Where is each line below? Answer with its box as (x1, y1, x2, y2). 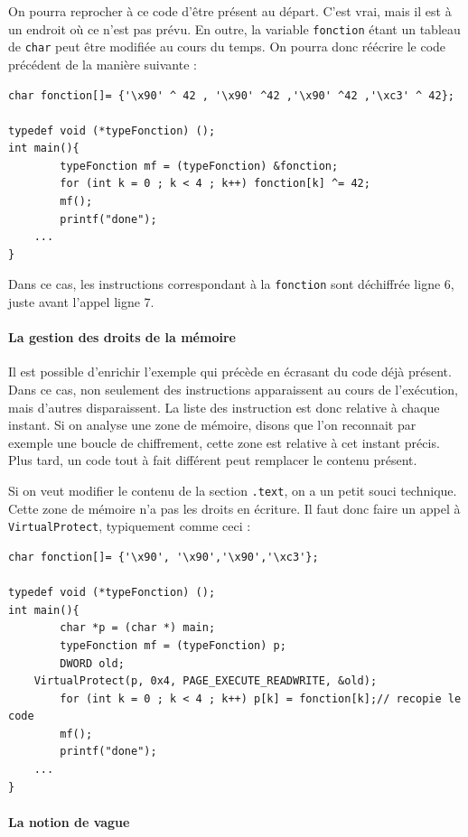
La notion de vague (8, 812, 130, 831)
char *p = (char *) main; (60, 621, 216, 635)
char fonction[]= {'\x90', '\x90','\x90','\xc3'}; (8, 550, 319, 563)
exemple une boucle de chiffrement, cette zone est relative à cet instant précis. (8, 432, 440, 451)
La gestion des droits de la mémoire (8, 328, 236, 347)
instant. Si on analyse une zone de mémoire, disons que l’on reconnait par (8, 415, 417, 434)
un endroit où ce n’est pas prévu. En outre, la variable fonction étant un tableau (8, 19, 461, 38)
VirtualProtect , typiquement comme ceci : (8, 516, 251, 535)
